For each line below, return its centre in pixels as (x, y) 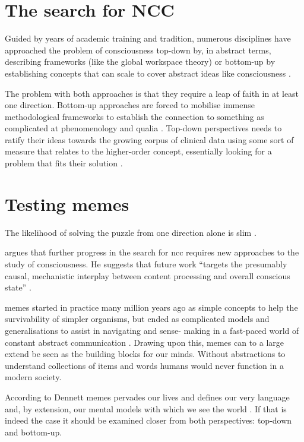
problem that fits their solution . (64, 163)
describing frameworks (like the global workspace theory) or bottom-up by (140, 61)
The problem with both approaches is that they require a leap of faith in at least (152, 93)
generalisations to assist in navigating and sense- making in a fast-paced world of (152, 330)
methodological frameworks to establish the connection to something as (134, 116)
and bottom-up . (34, 432)
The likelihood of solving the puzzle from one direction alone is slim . (131, 232)
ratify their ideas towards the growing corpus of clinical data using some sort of (149, 139)
